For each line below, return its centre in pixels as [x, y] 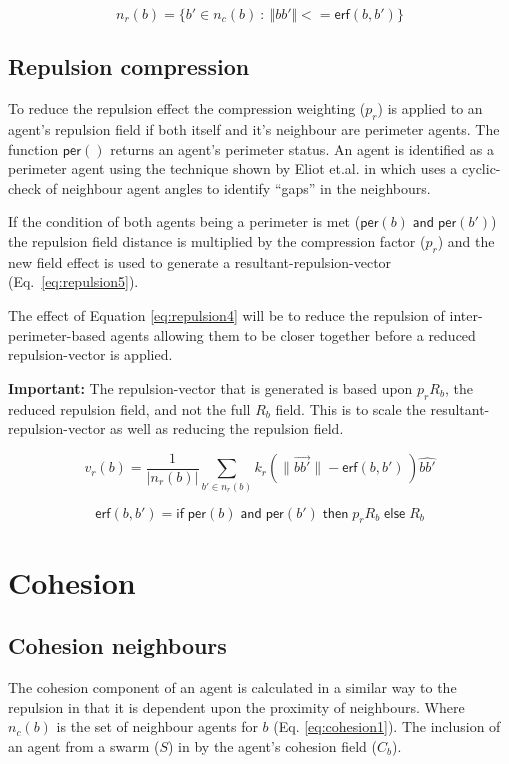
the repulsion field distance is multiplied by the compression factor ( [217, 240]
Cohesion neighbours [117, 645]
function [33, 148]
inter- [466, 314]
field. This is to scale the [350, 408]
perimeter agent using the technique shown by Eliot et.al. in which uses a [233, 168]
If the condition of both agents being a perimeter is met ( [184, 221]
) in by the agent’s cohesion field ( [272, 745]
